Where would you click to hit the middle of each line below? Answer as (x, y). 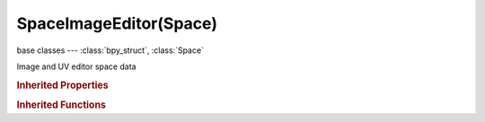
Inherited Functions (62, 105)
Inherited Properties (63, 85)
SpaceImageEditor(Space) (117, 23)
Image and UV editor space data (76, 66)
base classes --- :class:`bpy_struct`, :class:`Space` (110, 50)
